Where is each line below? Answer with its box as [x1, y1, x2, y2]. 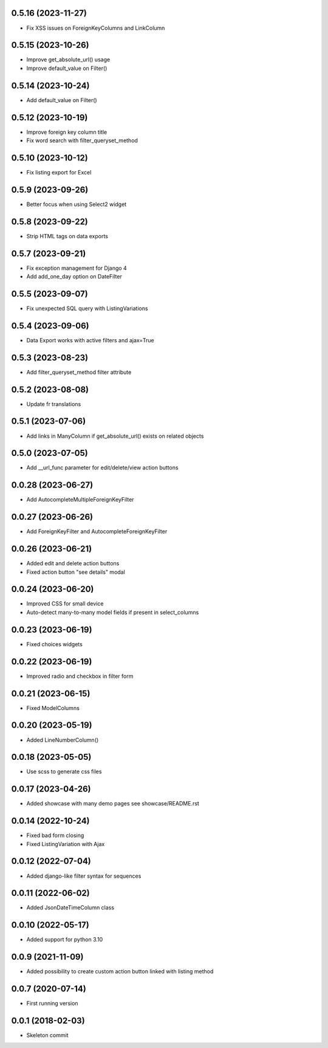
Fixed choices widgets [26, 640, 83, 647]
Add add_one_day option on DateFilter [26, 273, 123, 280]
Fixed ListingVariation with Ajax [26, 840, 105, 847]
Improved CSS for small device [26, 600, 104, 607]
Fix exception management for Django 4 [26, 264, 127, 272]
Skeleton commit [26, 1032, 69, 1039]
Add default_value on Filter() [26, 96, 97, 103]
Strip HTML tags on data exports [26, 232, 109, 240]
